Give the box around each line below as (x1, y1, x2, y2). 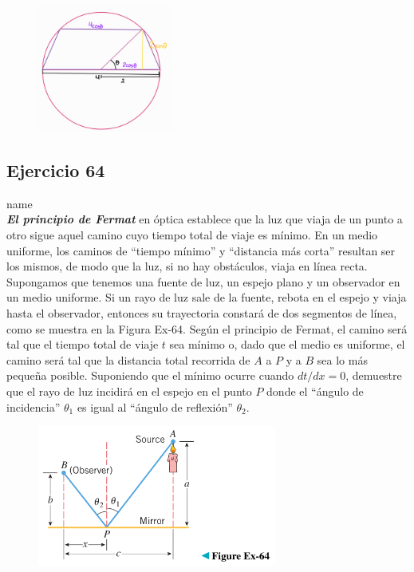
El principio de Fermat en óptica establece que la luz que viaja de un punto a (6, 211, 403, 227)
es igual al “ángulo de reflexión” (77, 398, 233, 415)
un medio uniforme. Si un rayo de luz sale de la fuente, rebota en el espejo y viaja (6, 289, 407, 306)
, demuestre (345, 367, 402, 384)
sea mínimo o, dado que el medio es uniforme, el (169, 336, 405, 353)
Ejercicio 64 (6, 158, 105, 183)
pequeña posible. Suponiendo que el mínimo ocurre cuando (6, 367, 294, 384)
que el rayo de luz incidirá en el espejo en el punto (6, 383, 252, 399)
